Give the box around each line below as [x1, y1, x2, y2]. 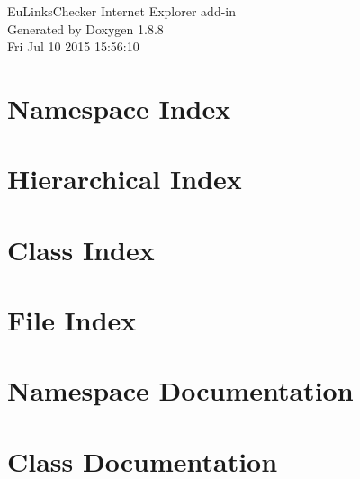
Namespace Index [7, 89, 231, 126]
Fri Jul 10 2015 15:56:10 [7, 37, 139, 56]
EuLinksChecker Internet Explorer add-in [7, 2, 237, 20]
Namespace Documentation [7, 372, 354, 409]
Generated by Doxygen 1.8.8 [7, 19, 164, 38]
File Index [7, 302, 137, 339]
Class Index [7, 230, 155, 267]
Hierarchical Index [7, 160, 242, 197]
